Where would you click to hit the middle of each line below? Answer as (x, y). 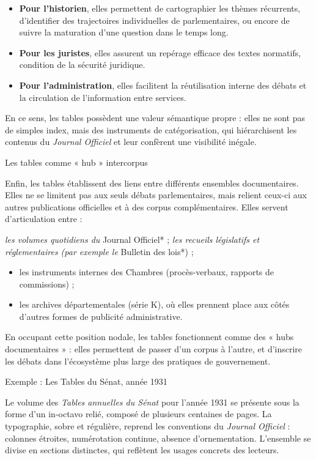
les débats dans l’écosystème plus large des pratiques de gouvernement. (138, 361)
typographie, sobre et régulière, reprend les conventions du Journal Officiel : (148, 426)
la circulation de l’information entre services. (103, 97)
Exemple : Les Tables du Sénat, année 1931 (86, 381)
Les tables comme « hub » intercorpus (76, 162)
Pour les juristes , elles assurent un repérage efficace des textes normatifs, (160, 52)
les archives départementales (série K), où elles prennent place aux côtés (154, 304)
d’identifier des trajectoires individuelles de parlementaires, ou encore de (154, 20)
